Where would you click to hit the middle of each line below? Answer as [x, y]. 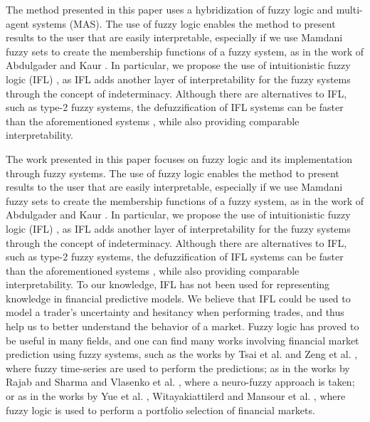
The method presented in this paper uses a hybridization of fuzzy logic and [170, 9]
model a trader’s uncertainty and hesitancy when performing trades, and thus [175, 312]
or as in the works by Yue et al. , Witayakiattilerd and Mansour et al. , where [176, 396]
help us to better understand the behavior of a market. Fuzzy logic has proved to [183, 326]
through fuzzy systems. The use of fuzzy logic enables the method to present [173, 173]
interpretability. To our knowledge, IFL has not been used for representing [168, 284]
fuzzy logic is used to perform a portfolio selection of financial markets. [160, 410]
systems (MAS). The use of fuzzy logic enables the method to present [184, 23]
